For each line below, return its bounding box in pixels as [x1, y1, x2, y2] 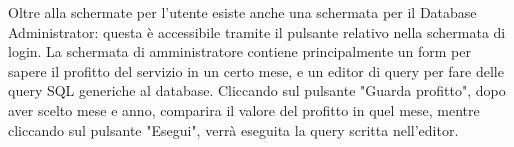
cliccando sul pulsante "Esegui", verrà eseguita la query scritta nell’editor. [8, 119, 459, 140]
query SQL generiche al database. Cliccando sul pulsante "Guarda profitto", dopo [8, 80, 506, 101]
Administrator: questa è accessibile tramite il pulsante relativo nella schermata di [8, 21, 506, 42]
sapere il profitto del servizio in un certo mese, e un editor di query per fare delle [8, 60, 504, 81]
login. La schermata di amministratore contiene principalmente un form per [8, 41, 471, 62]
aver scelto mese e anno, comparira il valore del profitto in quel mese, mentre [8, 99, 480, 120]
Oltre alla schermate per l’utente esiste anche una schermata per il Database [8, 2, 477, 22]
